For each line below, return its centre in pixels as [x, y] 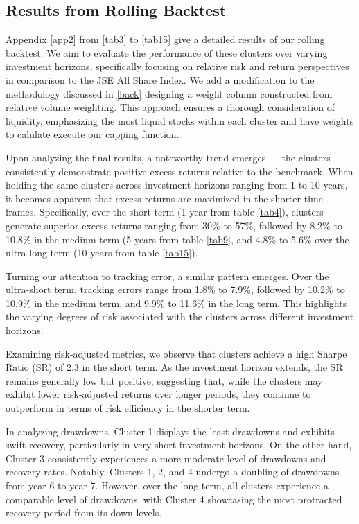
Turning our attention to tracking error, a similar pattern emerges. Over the [167, 276]
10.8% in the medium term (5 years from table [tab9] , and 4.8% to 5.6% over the [177, 239]
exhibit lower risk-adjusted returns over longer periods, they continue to [158, 394]
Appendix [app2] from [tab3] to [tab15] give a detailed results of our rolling [165, 39]
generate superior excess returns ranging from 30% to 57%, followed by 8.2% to [174, 225]
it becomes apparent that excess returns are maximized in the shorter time [164, 198]
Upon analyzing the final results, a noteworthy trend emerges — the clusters [168, 157]
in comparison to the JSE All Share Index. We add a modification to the [160, 79]
